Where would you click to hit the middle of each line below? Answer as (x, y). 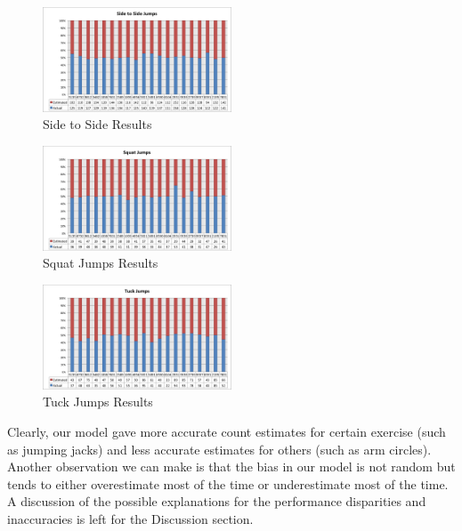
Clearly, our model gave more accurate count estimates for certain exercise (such (227, 431)
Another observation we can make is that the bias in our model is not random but (231, 467)
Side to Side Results (97, 124)
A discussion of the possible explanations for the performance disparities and (217, 501)
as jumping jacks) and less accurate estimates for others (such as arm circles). (219, 449)
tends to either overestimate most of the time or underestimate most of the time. (228, 483)
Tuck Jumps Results (98, 402)
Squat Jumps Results (101, 263)
